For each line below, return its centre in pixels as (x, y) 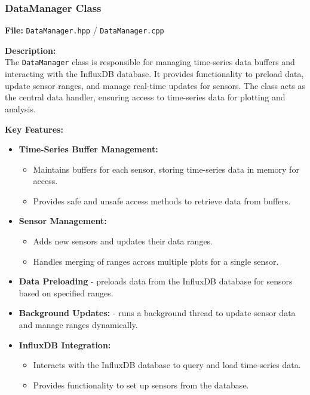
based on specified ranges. (66, 293)
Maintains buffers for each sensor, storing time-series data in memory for (166, 169)
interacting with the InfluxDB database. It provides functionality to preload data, (154, 74)
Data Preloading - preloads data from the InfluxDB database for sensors (156, 281)
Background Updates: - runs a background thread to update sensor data (157, 313)
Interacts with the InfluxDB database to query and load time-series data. (167, 365)
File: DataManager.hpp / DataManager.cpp (85, 30)
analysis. (20, 108)
